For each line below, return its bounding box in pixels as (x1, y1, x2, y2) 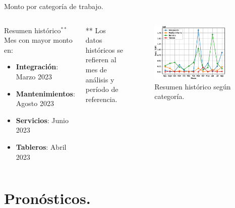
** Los (85, 25, 106, 35)
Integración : (16, 61, 58, 72)
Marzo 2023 (16, 71, 52, 81)
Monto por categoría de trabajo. (4, 1, 103, 11)
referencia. (85, 93, 117, 104)
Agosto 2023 (16, 98, 54, 109)
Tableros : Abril (16, 141, 67, 152)
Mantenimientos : (16, 88, 75, 98)
